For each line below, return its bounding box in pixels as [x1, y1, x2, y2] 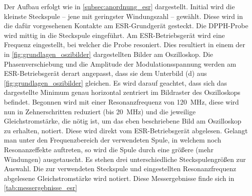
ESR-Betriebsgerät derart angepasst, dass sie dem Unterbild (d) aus [4, 68, 207, 78]
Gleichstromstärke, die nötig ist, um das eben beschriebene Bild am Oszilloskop [4, 116, 242, 126]
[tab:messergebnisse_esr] [4, 182, 78, 193]
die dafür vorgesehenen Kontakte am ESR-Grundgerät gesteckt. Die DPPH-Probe [4, 20, 249, 31]
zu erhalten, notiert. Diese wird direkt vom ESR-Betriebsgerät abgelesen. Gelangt [4, 125, 248, 135]
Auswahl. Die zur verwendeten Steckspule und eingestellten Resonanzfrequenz [4, 163, 236, 174]
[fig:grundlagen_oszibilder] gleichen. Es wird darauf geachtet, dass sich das [4, 77, 227, 88]
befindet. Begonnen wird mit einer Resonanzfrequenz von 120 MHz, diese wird [4, 96, 239, 107]
